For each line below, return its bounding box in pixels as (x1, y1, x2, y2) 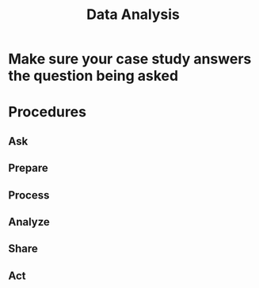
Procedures (8, 103, 87, 121)
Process (8, 188, 50, 202)
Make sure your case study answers (8, 50, 252, 68)
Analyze (8, 215, 50, 229)
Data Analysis (86, 6, 181, 24)
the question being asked (8, 67, 179, 85)
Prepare (8, 161, 49, 175)
